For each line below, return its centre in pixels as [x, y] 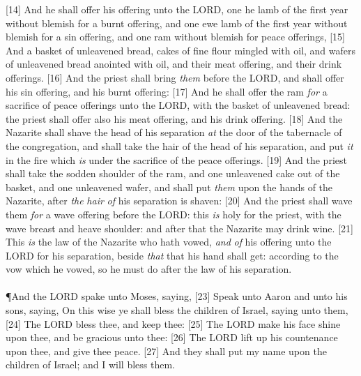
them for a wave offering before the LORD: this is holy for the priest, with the [174, 214]
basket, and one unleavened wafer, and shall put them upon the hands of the [169, 187]
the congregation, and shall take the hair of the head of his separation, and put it [179, 145]
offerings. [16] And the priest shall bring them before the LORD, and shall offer [175, 77]
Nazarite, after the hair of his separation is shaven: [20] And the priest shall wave [179, 201]
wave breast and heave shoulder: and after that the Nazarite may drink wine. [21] [179, 228]
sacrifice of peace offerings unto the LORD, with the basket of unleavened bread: [178, 105]
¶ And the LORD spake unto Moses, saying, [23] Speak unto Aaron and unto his [177, 296]
